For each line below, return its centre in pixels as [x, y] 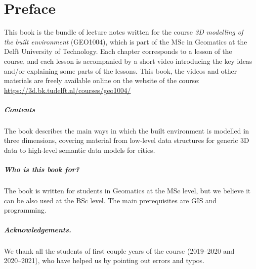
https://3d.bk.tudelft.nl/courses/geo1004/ [67, 90]
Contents [20, 109]
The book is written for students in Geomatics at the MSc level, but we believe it [128, 191]
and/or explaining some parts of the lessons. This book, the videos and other [121, 70]
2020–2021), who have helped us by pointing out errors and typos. [104, 260]
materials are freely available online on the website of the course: [102, 80]
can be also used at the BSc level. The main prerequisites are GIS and [110, 200]
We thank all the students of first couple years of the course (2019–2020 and [119, 250]
